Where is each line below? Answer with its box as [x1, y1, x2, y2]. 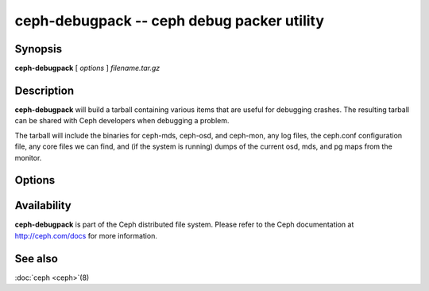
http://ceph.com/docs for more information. [14, 231, 158, 240]
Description [14, 83, 75, 97]
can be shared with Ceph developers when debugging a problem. [14, 116, 230, 126]
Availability [14, 199, 71, 212]
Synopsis [14, 42, 63, 56]
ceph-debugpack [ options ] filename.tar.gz [14, 64, 160, 73]
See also [14, 251, 59, 266]
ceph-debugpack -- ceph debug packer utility [14, 12, 325, 29]
